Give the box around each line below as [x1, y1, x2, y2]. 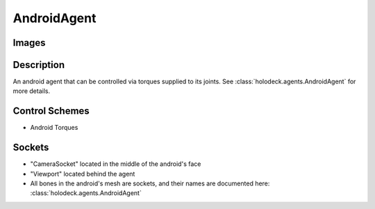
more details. [12, 87, 51, 95]
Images [12, 37, 46, 49]
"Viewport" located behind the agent [30, 169, 135, 178]
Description [12, 59, 65, 71]
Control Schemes [12, 105, 90, 117]
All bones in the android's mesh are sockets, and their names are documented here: [30, 179, 270, 187]
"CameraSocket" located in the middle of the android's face [30, 160, 201, 168]
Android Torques [30, 124, 78, 132]
